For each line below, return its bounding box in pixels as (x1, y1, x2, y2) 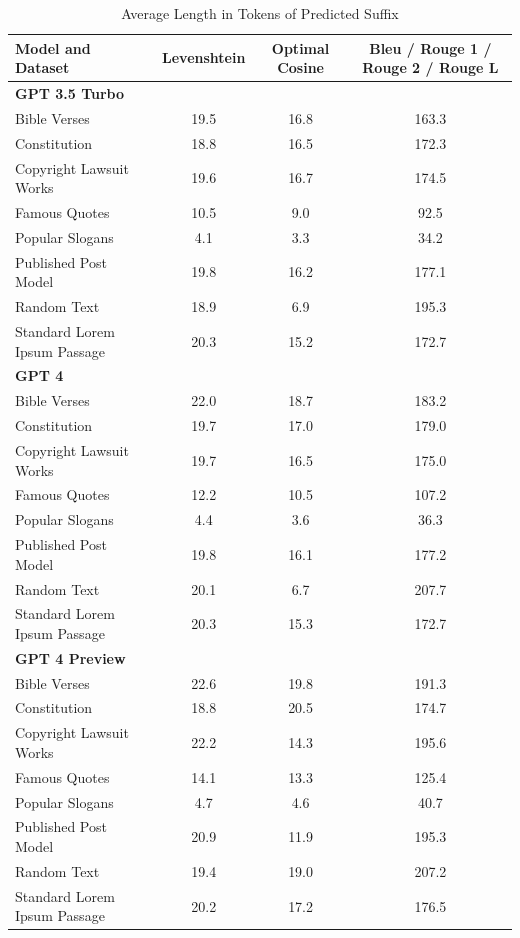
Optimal (271, 37, 330, 58)
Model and (15, 37, 91, 58)
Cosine (277, 57, 324, 78)
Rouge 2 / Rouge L (362, 57, 499, 78)
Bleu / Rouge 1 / (369, 37, 492, 58)
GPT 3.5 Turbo (15, 83, 125, 104)
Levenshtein (162, 47, 246, 68)
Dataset (15, 57, 70, 78)
